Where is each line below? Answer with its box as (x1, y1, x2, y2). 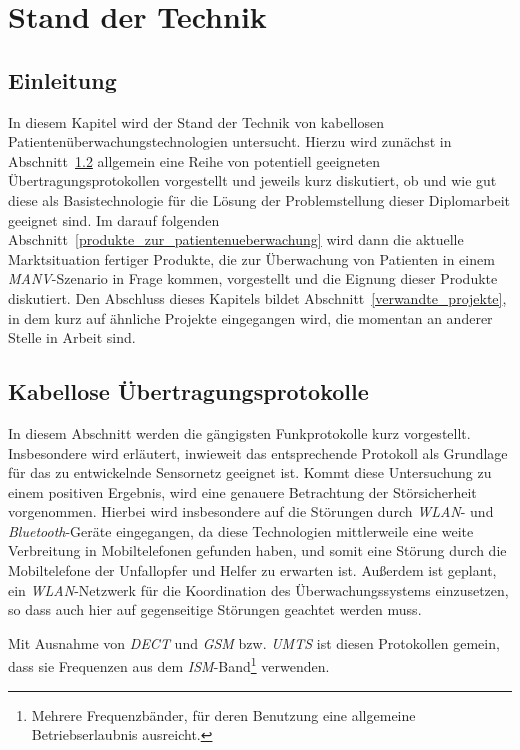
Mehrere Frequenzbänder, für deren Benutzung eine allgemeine (31, 704, 416, 725)
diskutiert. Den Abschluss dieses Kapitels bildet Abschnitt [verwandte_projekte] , (8, 287, 507, 308)
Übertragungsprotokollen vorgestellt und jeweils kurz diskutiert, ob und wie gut (8, 170, 497, 191)
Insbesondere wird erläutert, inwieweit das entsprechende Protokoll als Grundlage (8, 442, 508, 463)
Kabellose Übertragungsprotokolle (8, 376, 369, 407)
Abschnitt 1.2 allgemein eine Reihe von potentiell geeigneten (8, 150, 381, 171)
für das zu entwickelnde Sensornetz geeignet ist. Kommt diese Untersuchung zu (8, 462, 492, 483)
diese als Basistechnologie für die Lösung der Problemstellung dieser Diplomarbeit (8, 189, 511, 210)
